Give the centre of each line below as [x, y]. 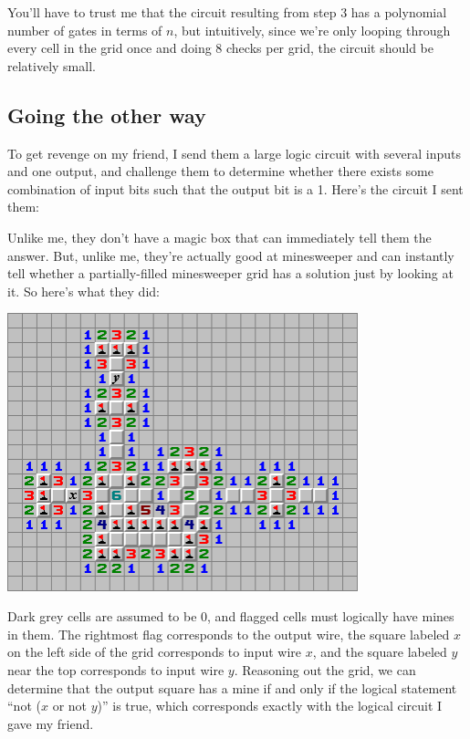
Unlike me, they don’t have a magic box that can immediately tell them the [219, 237]
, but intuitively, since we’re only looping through [312, 30]
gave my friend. [51, 723]
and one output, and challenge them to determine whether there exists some [220, 171]
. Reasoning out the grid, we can [325, 669]
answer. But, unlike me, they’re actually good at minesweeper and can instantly [231, 255]
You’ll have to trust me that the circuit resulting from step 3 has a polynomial [227, 12]
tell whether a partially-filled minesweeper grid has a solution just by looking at [230, 273]
